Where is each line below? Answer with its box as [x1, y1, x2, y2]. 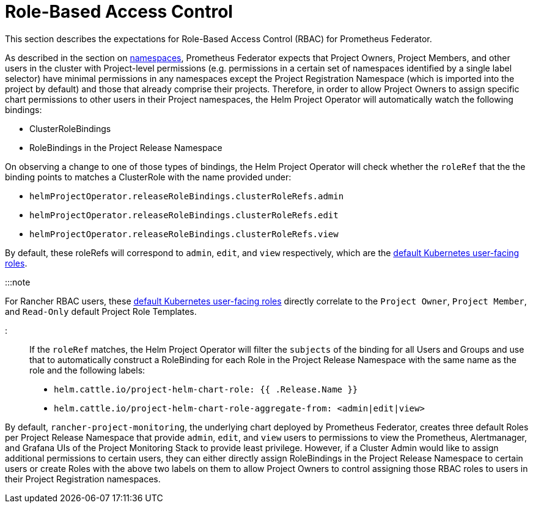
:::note [5, 276, 31, 287]
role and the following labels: [29, 364, 145, 375]
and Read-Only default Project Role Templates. [5, 306, 197, 317]
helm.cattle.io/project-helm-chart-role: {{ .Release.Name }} [54, 384, 358, 394]
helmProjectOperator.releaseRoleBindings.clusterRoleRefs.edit [29, 210, 339, 220]
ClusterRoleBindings [29, 123, 111, 134]
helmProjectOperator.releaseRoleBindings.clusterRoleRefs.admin [29, 191, 344, 201]
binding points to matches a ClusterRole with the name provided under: [5, 171, 292, 182]
